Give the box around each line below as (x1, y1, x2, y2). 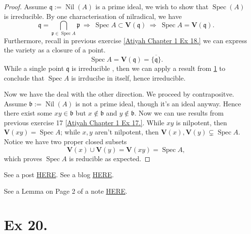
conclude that (4, 72, 45, 83)
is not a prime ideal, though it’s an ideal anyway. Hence (75, 98, 241, 108)
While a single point (4, 63, 64, 73)
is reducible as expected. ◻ (69, 153, 151, 163)
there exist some (4, 108, 52, 118)
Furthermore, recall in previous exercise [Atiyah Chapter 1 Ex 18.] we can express (4, 35, 247, 45)
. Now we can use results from (134, 108, 224, 118)
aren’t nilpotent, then (95, 127, 159, 137)
